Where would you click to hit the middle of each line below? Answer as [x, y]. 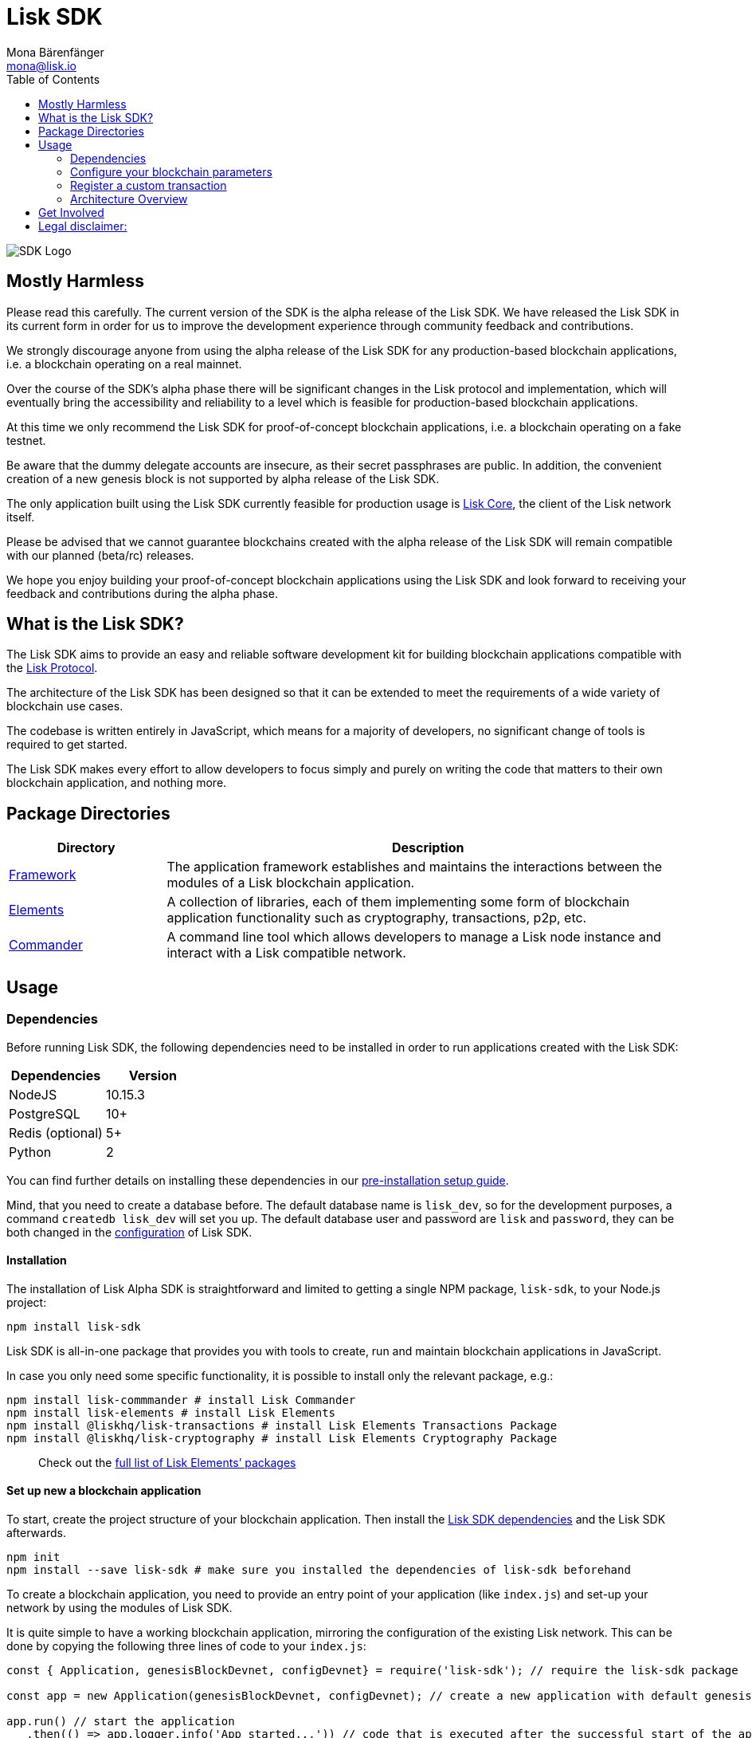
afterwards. [36, 1532]
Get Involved [71, 212]
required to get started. [67, 745]
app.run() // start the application [121, 1721]
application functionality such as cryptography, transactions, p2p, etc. [377, 918]
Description [428, 848]
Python [30, 1152]
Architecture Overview [129, 199]
